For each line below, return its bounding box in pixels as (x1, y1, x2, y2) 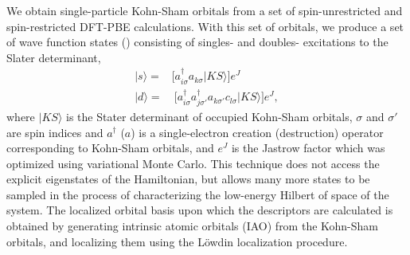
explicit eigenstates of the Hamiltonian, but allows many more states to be (6, 171, 370, 187)
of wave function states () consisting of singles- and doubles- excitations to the (6, 33, 389, 50)
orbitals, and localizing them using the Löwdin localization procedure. (6, 233, 348, 249)
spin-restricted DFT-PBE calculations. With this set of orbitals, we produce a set (6, 18, 404, 34)
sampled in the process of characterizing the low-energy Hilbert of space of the (6, 186, 389, 202)
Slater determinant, (6, 49, 101, 65)
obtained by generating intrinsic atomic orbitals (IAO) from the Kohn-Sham (6, 218, 379, 234)
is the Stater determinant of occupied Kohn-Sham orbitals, (65, 108, 353, 124)
